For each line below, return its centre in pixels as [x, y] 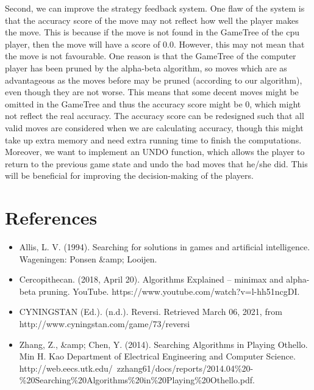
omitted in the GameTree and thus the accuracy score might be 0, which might [153, 103]
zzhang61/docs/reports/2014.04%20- [185, 368]
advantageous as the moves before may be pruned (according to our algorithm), [154, 80]
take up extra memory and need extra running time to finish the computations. [153, 139]
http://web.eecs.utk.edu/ [66, 368]
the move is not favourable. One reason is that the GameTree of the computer [151, 56]
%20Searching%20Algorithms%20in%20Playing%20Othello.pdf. [137, 380]
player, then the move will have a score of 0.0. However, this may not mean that [155, 44]
